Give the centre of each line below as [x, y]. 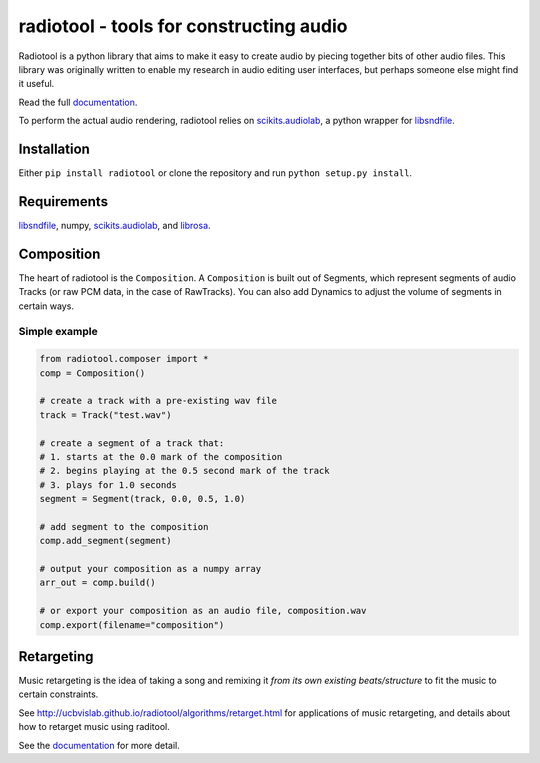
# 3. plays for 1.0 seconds [108, 484]
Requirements [63, 201]
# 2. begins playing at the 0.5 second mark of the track [184, 471]
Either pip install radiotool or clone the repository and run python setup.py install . [215, 173]
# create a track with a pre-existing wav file [158, 401]
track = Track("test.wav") [105, 414]
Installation [54, 148]
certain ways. [46, 306]
